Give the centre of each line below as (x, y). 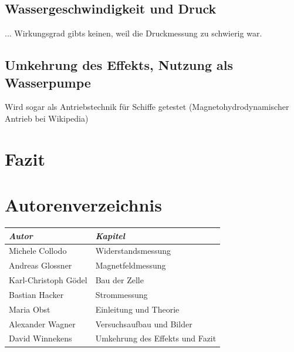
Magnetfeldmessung (131, 265)
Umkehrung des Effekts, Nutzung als (119, 65)
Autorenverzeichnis (83, 205)
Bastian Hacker (36, 294)
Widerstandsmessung (133, 251)
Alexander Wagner (42, 323)
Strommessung (121, 294)
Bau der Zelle (119, 280)
